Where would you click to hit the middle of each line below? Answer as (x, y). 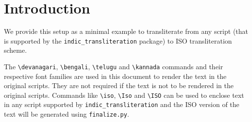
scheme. (16, 50)
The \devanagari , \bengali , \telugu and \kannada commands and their (114, 66)
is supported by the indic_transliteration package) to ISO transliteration (118, 40)
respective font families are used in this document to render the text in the (115, 76)
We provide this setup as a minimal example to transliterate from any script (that (126, 31)
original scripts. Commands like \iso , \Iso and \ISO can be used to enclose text (124, 95)
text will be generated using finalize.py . (67, 114)
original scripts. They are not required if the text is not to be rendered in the (119, 85)
